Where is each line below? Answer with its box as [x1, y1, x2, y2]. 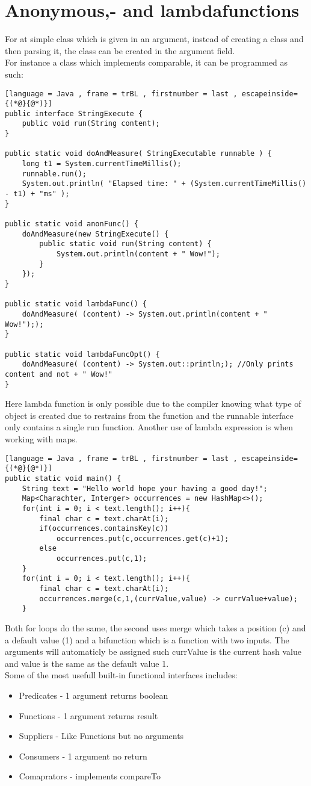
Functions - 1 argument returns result [19, 709, 158, 722]
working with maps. [5, 432, 78, 445]
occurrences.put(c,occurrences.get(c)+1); [56, 534, 229, 543]
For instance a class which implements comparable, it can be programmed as [5, 56, 288, 69]
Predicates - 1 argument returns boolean [19, 689, 168, 702]
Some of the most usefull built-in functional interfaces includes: [5, 669, 238, 681]
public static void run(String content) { [39, 240, 212, 249]
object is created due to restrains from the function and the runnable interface [5, 409, 294, 421]
